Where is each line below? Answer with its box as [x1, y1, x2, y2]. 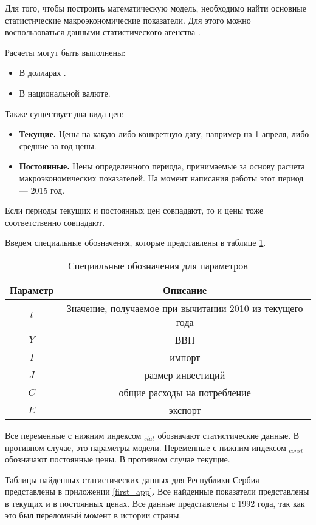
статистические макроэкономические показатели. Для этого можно [5, 13, 251, 26]
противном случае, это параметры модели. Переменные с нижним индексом [5, 441, 286, 453]
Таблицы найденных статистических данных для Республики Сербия [5, 473, 259, 486]
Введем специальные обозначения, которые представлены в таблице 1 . [5, 236, 266, 249]
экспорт [168, 402, 201, 417]
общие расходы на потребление [118, 385, 251, 399]
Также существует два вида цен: [5, 107, 124, 120]
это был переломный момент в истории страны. [5, 509, 182, 521]
